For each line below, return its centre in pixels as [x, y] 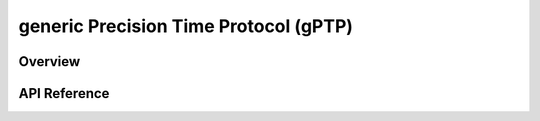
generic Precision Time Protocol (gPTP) [186, 26]
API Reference [64, 93]
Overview [49, 61]
